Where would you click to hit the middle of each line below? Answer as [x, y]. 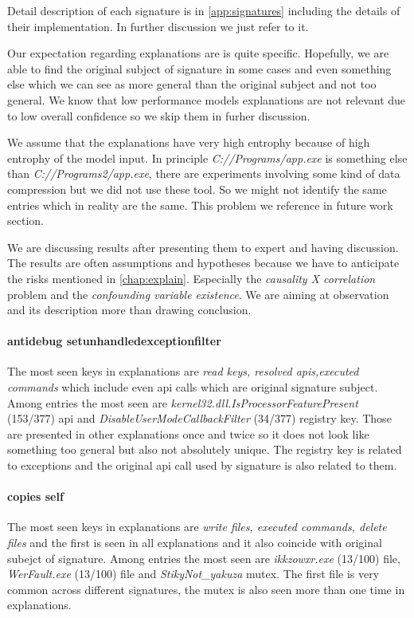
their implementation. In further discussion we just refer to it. [158, 26]
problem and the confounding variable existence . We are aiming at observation [198, 294]
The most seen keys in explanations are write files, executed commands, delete [197, 527]
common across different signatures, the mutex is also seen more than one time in [206, 589]
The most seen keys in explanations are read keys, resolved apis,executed [183, 371]
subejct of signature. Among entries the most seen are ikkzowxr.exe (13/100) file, [204, 558]
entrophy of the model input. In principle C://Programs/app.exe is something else [207, 157]
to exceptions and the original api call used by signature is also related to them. [202, 465]
